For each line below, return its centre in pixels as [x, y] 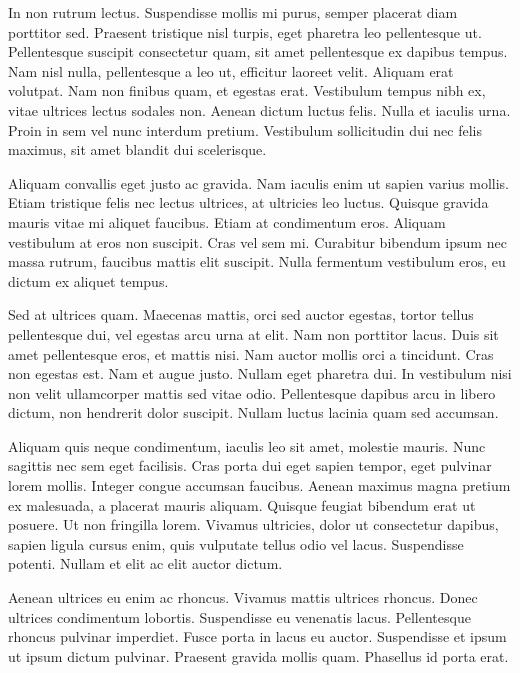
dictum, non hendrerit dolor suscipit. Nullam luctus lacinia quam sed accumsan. [253, 412]
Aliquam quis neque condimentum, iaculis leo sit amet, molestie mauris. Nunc [247, 445]
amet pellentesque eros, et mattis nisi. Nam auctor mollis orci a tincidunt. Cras [251, 353]
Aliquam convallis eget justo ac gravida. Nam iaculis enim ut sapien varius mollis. [259, 182]
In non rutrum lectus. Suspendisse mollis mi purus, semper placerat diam [233, 12]
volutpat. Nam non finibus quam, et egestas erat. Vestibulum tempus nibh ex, [247, 90]
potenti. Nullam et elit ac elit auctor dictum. [145, 563]
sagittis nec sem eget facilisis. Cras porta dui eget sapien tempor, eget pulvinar [250, 465]
